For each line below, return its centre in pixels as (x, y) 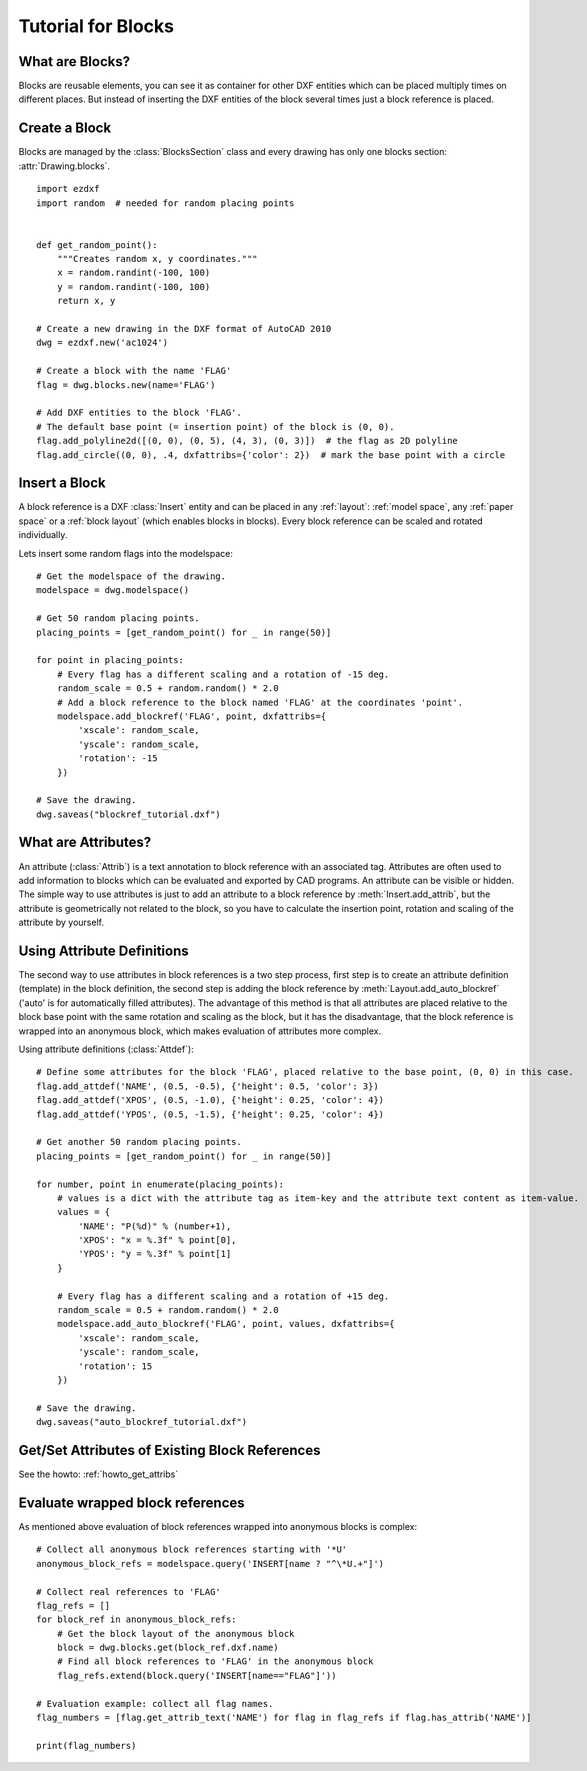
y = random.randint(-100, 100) (133, 286)
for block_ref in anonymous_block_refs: (136, 1619)
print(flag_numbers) (86, 1745)
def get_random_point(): (97, 244)
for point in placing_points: (110, 660)
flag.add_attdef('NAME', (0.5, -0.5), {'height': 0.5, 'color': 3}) (207, 1086)
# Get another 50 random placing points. (139, 1142)
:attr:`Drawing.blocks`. (64, 166)
